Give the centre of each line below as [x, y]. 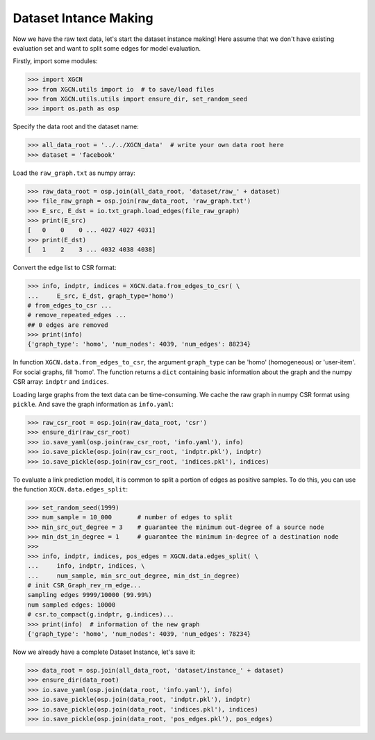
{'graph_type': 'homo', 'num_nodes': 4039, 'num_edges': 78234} [139, 634]
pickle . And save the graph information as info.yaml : [93, 404]
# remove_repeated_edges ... [77, 315]
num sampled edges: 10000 [72, 605]
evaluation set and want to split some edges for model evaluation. [107, 48]
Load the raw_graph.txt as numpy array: [74, 173]
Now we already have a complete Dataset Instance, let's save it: [104, 652]
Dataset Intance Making [83, 18]
